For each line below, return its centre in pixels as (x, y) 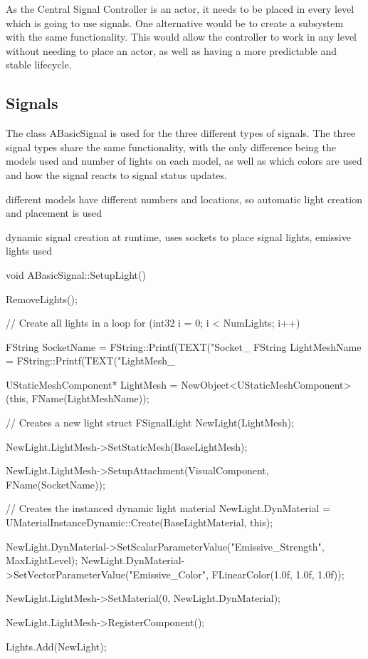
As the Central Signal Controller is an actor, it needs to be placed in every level (180, 9)
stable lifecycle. (39, 65)
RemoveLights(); (42, 298)
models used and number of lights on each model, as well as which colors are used (184, 161)
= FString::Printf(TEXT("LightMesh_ (90, 361)
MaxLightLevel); (42, 560)
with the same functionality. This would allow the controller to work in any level (181, 37)
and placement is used (54, 213)
